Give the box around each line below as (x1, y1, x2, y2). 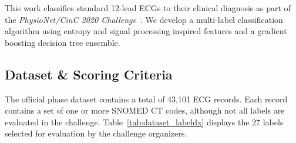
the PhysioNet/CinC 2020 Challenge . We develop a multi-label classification (5, 13, 283, 25)
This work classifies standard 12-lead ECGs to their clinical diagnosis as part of (5, 2, 291, 14)
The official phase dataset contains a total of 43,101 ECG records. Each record (5, 92, 288, 105)
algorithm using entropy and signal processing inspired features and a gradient (5, 25, 287, 37)
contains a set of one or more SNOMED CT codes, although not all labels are (5, 104, 285, 117)
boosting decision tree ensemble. (5, 36, 120, 48)
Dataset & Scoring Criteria (5, 65, 173, 83)
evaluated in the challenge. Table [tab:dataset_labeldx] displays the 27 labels (5, 115, 284, 128)
